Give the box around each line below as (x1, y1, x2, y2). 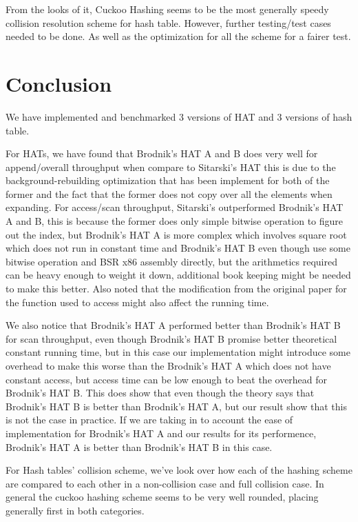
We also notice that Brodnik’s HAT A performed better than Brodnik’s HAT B (6, 318, 341, 332)
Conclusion (6, 69, 112, 97)
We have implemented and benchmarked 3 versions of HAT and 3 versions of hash (6, 109, 352, 123)
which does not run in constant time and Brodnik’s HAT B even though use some (6, 241, 350, 255)
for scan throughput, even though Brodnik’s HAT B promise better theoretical (6, 331, 337, 345)
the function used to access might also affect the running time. (6, 294, 269, 309)
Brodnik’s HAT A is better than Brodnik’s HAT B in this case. (6, 439, 273, 454)
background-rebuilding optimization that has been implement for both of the (6, 173, 330, 188)
